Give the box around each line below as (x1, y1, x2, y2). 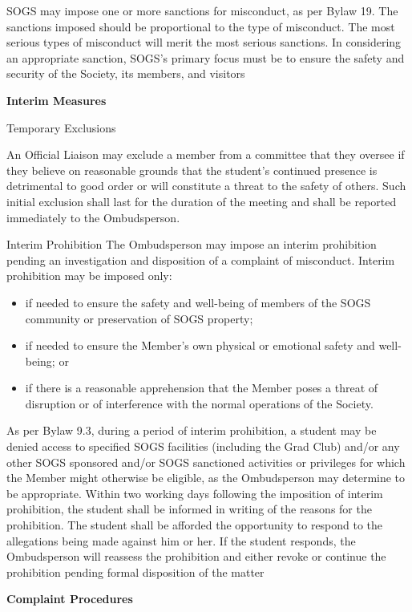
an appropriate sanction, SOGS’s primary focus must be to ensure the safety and (6, 49, 405, 66)
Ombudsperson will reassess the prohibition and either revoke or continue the (6, 548, 386, 565)
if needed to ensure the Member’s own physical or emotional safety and (25, 337, 375, 354)
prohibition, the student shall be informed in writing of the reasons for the (6, 501, 372, 517)
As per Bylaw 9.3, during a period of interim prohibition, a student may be (6, 422, 377, 439)
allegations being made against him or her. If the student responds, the (6, 532, 356, 549)
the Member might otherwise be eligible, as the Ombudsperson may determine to (6, 469, 406, 486)
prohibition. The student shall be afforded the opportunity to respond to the (6, 517, 383, 533)
